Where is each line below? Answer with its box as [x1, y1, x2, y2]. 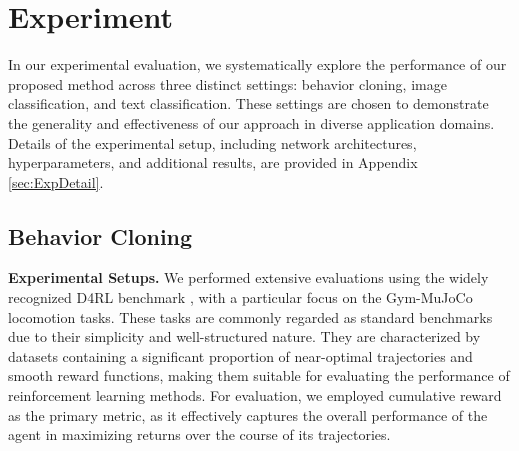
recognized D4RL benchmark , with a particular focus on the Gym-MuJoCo [8, 287, 473, 308]
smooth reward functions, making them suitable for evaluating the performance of [8, 365, 510, 386]
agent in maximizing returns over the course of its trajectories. [8, 424, 391, 445]
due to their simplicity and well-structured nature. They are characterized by [8, 326, 481, 347]
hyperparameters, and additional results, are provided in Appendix [8, 152, 418, 173]
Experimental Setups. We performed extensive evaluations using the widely [8, 267, 489, 288]
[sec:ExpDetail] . [8, 171, 104, 192]
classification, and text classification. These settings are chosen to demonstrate [8, 93, 489, 114]
